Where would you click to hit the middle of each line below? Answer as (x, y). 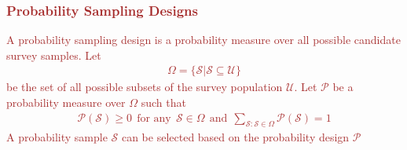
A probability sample (57, 137)
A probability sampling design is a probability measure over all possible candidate (203, 40)
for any (154, 118)
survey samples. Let (54, 55)
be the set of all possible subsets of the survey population (145, 87)
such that (163, 102)
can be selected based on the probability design (235, 137)
